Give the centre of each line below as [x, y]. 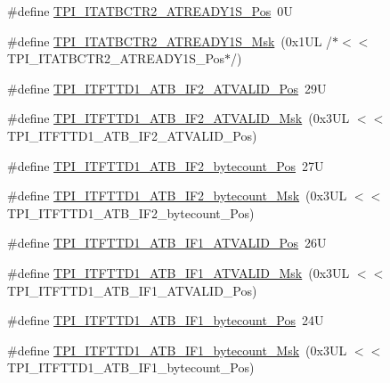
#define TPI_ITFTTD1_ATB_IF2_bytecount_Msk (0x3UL [177, 196]
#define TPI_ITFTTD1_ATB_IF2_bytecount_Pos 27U [166, 165]
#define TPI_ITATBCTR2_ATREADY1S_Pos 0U [150, 11]
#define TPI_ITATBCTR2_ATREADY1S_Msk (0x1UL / [170, 41]
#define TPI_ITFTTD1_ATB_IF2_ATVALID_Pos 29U [167, 88]
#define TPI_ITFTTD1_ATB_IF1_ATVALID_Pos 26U [167, 243]
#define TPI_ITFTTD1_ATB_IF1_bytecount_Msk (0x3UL [177, 350]
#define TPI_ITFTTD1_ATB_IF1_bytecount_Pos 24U [166, 320]
